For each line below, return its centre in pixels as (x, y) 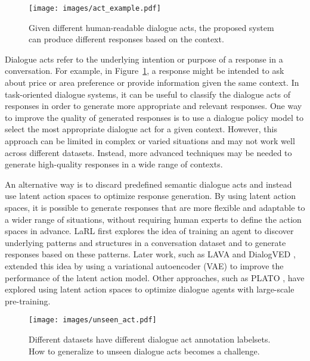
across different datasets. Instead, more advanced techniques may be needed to (148, 152)
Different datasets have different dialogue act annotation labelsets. (150, 339)
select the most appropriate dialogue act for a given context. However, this (141, 129)
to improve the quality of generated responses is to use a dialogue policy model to (154, 117)
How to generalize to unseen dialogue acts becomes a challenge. (144, 351)
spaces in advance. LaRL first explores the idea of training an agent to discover (149, 231)
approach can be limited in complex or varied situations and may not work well (150, 141)
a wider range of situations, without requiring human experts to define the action (153, 219)
